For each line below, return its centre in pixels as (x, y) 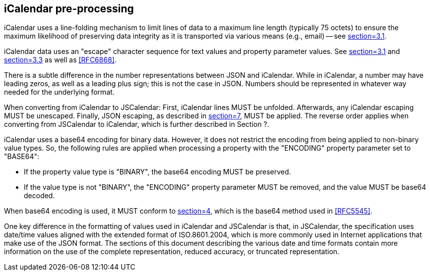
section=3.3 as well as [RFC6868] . (60, 60)
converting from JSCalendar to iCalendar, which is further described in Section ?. (137, 124)
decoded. (39, 196)
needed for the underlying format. (59, 92)
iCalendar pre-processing (69, 9)
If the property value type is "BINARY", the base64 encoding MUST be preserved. (157, 172)
